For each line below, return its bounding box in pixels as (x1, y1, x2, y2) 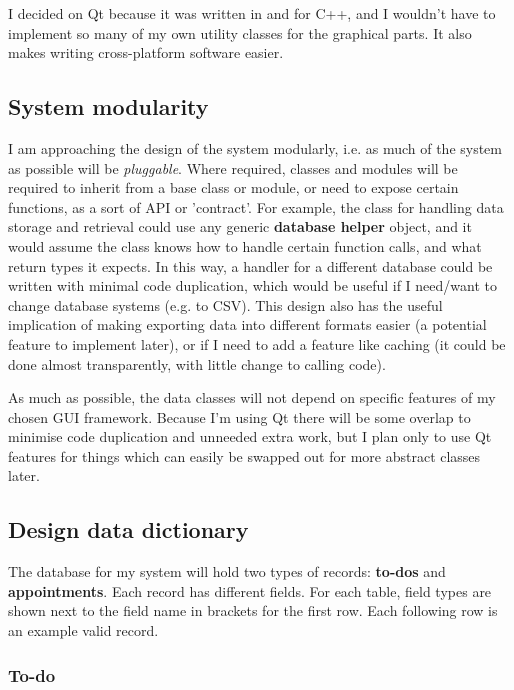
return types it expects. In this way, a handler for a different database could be (8, 255, 493, 276)
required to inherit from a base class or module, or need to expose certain (8, 177, 459, 198)
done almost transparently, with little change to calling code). (8, 353, 386, 374)
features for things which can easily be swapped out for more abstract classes (8, 445, 481, 466)
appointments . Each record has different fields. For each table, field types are (8, 580, 492, 601)
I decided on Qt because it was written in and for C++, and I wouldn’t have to (8, 3, 496, 23)
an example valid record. (8, 620, 159, 641)
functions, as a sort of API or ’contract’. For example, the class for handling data (8, 196, 504, 217)
